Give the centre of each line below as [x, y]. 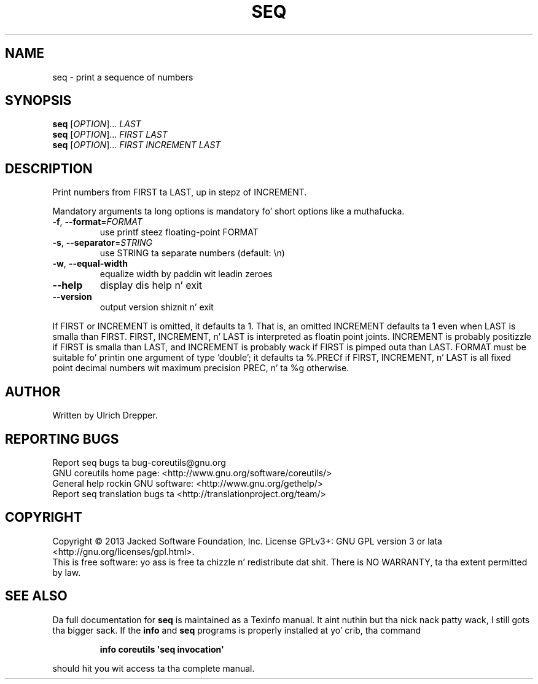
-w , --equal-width [90, 264]
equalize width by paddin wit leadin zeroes [186, 274]
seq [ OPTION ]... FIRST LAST [110, 135]
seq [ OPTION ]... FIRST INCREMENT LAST [137, 145]
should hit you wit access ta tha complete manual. [154, 668]
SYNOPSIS [38, 101]
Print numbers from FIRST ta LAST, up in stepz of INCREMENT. [180, 192]
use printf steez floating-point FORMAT [179, 232]
